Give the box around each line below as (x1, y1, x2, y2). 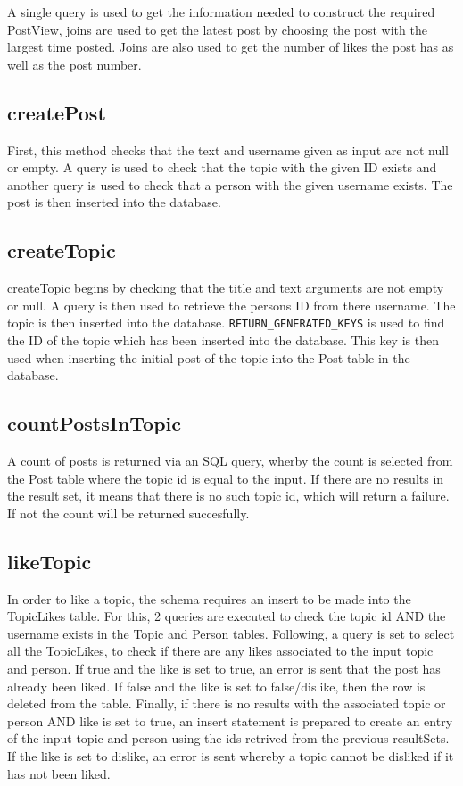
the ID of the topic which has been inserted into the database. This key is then (7, 331, 439, 349)
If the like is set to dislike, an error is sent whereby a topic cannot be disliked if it (7, 746, 454, 765)
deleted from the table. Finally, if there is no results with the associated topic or (7, 694, 446, 713)
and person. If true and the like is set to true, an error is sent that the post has (7, 658, 441, 677)
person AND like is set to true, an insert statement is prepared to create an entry (7, 711, 453, 730)
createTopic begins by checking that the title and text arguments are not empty (7, 278, 444, 297)
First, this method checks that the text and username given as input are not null (7, 140, 449, 159)
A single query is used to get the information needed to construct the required (7, 3, 435, 21)
